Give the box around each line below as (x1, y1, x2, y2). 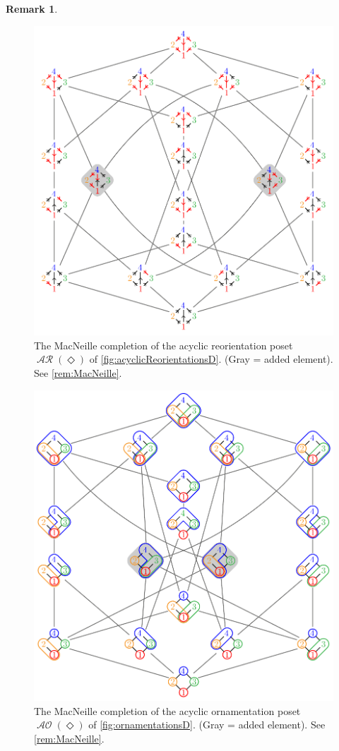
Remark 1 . (6, 1, 58, 16)
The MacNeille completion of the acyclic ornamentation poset (34, 703, 301, 718)
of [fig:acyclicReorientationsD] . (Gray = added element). (89, 352, 333, 366)
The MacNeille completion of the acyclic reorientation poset (34, 337, 293, 352)
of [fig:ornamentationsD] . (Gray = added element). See (88, 717, 326, 732)
